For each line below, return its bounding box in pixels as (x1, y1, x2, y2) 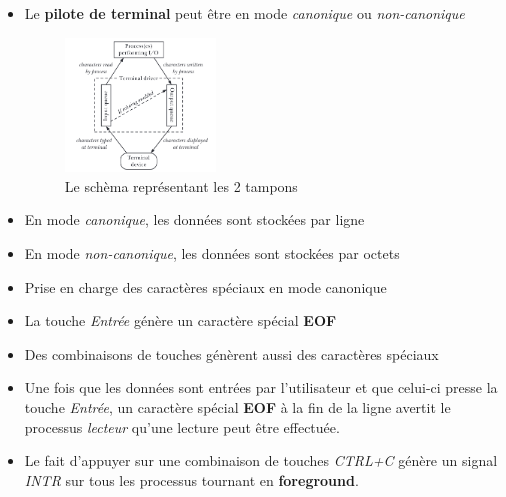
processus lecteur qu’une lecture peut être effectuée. (24, 416, 340, 437)
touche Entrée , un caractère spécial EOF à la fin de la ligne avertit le (24, 396, 451, 417)
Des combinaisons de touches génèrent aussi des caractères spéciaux (24, 343, 439, 364)
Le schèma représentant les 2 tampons (64, 175, 298, 196)
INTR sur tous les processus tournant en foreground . (24, 469, 359, 490)
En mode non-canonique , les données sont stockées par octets (24, 242, 400, 263)
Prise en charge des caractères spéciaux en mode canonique (24, 276, 387, 297)
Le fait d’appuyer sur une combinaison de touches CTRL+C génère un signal (24, 450, 498, 471)
